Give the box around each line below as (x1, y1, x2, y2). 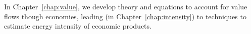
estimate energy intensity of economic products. (4, 21, 152, 31)
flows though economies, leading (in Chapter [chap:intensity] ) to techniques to (4, 11, 246, 21)
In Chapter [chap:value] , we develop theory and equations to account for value (4, 1, 247, 11)
